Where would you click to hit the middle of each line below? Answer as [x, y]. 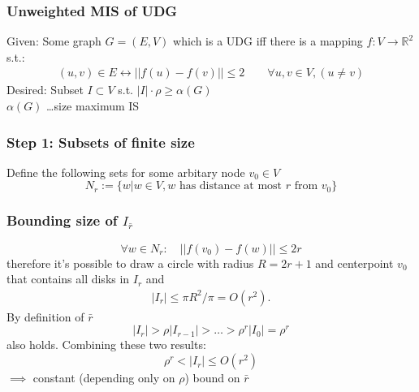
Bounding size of [62, 220]
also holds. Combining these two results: [106, 345]
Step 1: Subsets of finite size [101, 142]
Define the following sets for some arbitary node [126, 172]
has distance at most [231, 186]
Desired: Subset [45, 90]
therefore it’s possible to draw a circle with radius [130, 263]
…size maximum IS [93, 106]
